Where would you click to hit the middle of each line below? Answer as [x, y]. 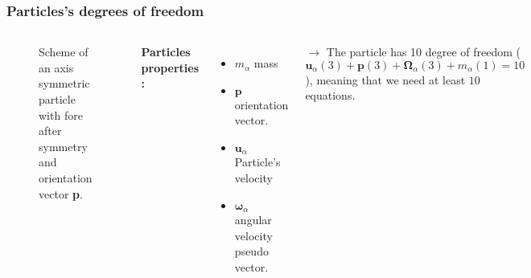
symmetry [63, 146]
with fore [61, 114]
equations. [330, 95]
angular [253, 220]
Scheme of [64, 52]
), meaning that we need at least [385, 79]
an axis [56, 67]
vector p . [61, 193]
